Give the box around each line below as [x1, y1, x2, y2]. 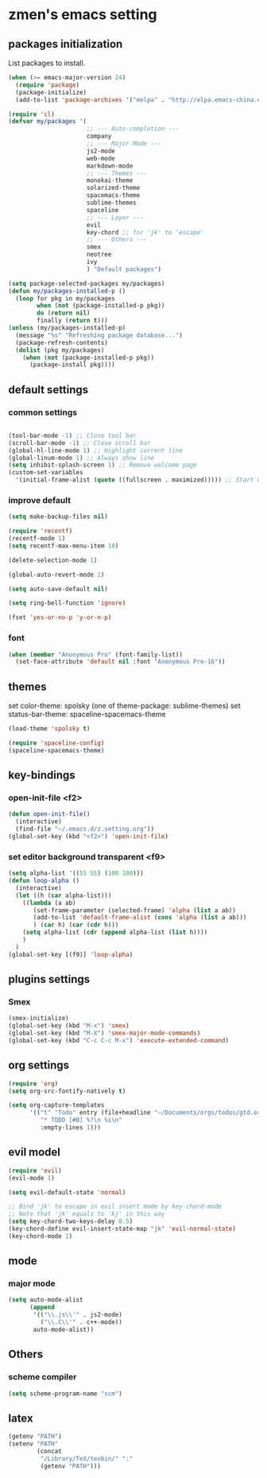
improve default [8, 494, 72, 505]
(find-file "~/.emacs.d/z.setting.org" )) [15, 825, 155, 834]
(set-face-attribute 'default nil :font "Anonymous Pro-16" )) [15, 658, 226, 666]
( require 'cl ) [8, 110, 56, 118]
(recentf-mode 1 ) [8, 535, 66, 543]
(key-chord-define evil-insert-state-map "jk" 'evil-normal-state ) [8, 1225, 237, 1233]
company [86, 133, 112, 141]
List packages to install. [8, 58, 86, 68]
